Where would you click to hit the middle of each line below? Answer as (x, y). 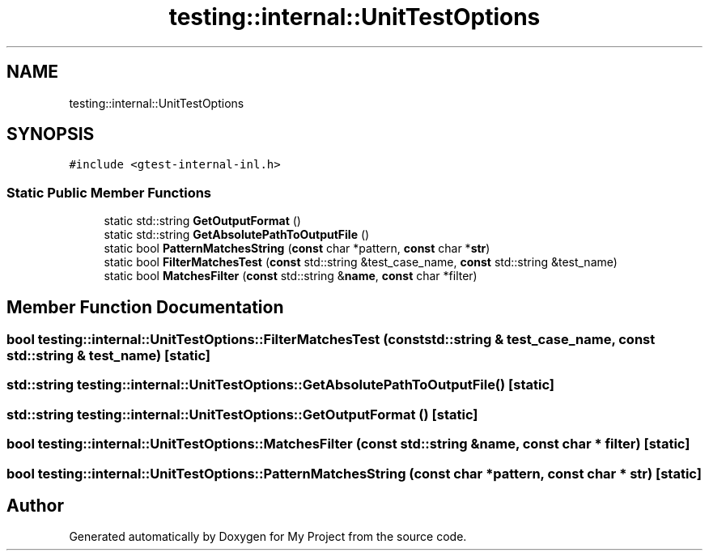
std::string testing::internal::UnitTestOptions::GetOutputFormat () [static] (242, 414)
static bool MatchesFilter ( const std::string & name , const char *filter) (291, 276)
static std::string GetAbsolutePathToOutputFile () (237, 235)
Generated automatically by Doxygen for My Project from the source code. (268, 537)
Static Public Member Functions (109, 192)
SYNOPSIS (51, 134)
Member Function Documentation (145, 307)
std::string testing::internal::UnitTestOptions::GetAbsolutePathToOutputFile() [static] (280, 385)
